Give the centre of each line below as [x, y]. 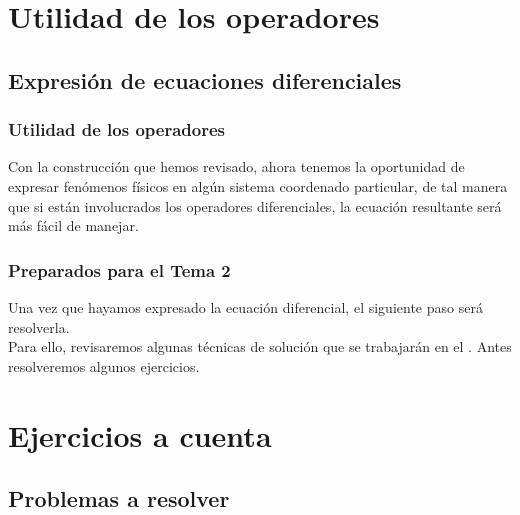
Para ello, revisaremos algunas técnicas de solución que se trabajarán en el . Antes [260, 346]
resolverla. [39, 326]
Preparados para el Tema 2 [119, 269]
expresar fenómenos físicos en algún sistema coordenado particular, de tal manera [258, 185]
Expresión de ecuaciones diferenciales [205, 79]
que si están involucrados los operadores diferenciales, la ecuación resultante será [255, 205]
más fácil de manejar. [73, 225]
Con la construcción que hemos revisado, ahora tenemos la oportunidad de [236, 166]
